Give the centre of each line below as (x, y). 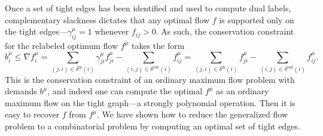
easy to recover (32, 114)
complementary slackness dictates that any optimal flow (107, 19)
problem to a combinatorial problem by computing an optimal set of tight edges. (153, 126)
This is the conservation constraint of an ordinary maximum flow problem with (150, 79)
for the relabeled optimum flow (62, 45)
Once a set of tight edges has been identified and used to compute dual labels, (148, 8)
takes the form (158, 45)
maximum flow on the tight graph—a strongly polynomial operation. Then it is (150, 102)
